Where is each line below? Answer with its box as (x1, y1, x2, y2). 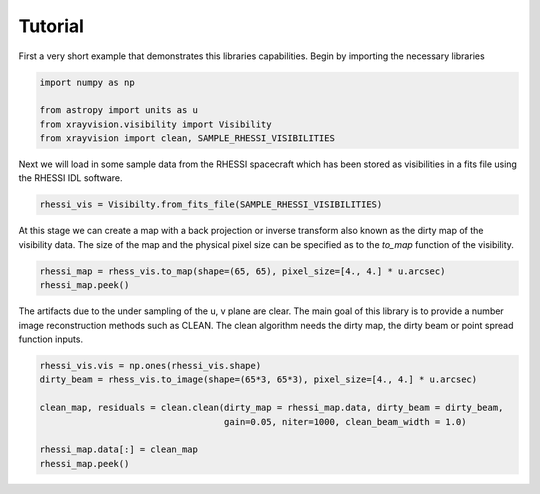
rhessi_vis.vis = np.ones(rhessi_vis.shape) (39, 360, 262, 371)
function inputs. (18, 333, 84, 345)
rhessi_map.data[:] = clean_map (39, 444, 199, 455)
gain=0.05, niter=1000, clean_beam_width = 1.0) (223, 416, 467, 427)
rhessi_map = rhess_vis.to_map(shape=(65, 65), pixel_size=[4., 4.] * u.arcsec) (39, 265, 446, 277)
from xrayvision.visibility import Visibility (39, 118, 272, 130)
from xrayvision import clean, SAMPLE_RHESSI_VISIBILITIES (39, 133, 335, 144)
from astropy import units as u (39, 105, 199, 116)
